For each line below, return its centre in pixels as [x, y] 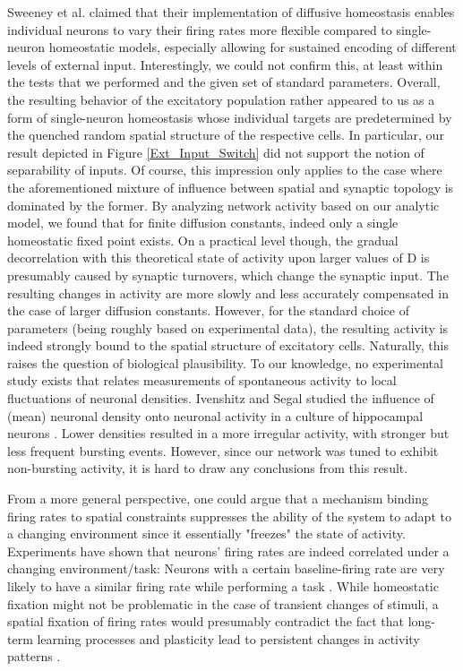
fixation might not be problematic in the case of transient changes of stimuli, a [223, 603]
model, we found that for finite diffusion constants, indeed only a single [203, 223]
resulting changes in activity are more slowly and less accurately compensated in [228, 292]
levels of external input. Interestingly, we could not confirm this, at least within [225, 64]
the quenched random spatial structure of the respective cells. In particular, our [226, 135]
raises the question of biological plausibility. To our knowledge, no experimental [225, 362]
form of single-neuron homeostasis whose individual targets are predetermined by [230, 117]
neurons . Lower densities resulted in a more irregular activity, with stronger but [228, 433]
